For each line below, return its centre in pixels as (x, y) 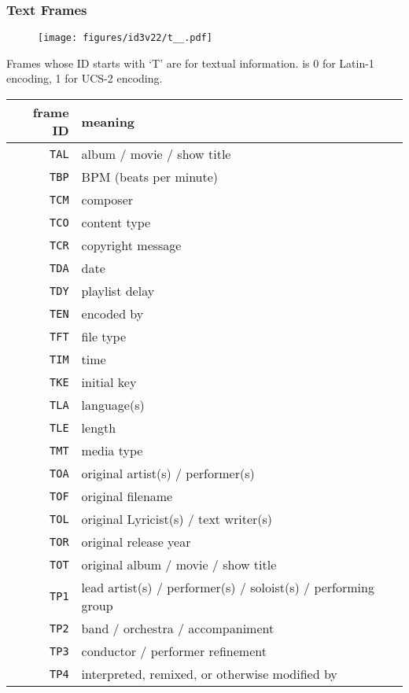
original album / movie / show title (179, 565)
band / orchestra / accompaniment (178, 628)
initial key (109, 382)
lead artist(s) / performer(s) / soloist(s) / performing (228, 588)
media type (112, 451)
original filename (127, 496)
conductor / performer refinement (174, 651)
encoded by (112, 314)
